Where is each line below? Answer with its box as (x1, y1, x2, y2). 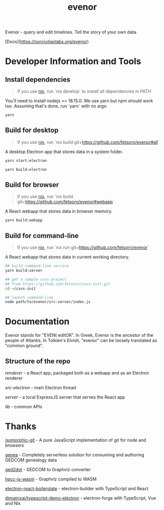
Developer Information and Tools (5, 56, 141, 67)
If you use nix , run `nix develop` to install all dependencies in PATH (17, 88, 152, 94)
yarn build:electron (5, 167, 47, 172)
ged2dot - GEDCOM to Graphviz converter (5, 466, 91, 472)
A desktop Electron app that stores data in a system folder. (5, 149, 123, 155)
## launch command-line (5, 295, 54, 300)
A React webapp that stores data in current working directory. (5, 254, 130, 260)
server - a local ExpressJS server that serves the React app (5, 394, 125, 400)
